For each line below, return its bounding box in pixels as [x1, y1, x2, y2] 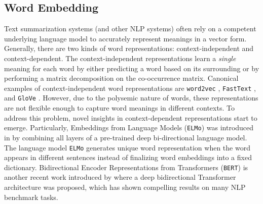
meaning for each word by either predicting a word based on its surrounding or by [4, 63, 259, 73]
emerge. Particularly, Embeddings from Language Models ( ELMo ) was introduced [4, 122, 254, 133]
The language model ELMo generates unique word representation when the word [4, 142, 250, 152]
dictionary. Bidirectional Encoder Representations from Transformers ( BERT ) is [4, 162, 248, 172]
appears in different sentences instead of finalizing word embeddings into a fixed [4, 152, 252, 163]
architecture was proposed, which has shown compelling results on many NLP [4, 182, 246, 192]
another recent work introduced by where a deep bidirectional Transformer [4, 172, 236, 182]
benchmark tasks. [4, 191, 58, 202]
